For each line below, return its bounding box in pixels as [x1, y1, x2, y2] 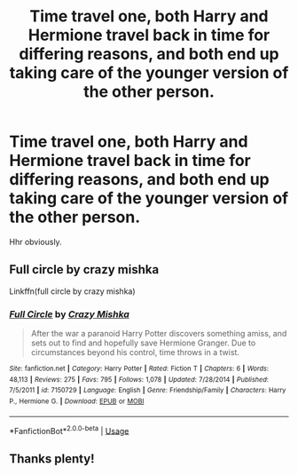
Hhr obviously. [9, 236, 62, 247]
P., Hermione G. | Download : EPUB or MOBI [9, 397, 145, 406]
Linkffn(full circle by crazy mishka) [9, 286, 136, 297]
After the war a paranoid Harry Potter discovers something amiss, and [30, 329, 287, 339]
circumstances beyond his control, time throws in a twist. [30, 347, 239, 358]
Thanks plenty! [9, 451, 95, 466]
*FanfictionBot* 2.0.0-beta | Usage [9, 424, 129, 436]
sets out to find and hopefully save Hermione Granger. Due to [30, 337, 256, 348]
